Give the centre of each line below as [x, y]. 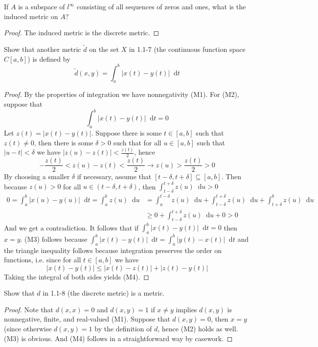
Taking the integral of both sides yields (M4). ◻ [77, 276]
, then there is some [64, 142]
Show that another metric [43, 49]
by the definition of [123, 329]
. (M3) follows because [54, 239]
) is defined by [49, 58]
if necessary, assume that [114, 176]
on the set [104, 49]
